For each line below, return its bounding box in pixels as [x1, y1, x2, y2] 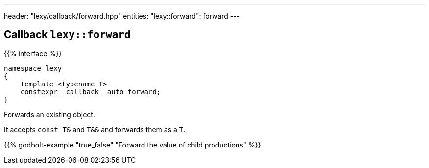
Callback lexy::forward [4, 28, 131, 41]
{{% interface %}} [4, 49, 62, 58]
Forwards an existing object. [4, 110, 95, 119]
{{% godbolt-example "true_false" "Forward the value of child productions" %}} [4, 140, 261, 149]
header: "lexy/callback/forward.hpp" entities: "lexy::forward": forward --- [4, 12, 240, 20]
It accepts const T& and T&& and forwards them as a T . [4, 125, 186, 134]
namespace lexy [4, 64, 62, 72]
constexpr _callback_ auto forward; [20, 87, 161, 96]
